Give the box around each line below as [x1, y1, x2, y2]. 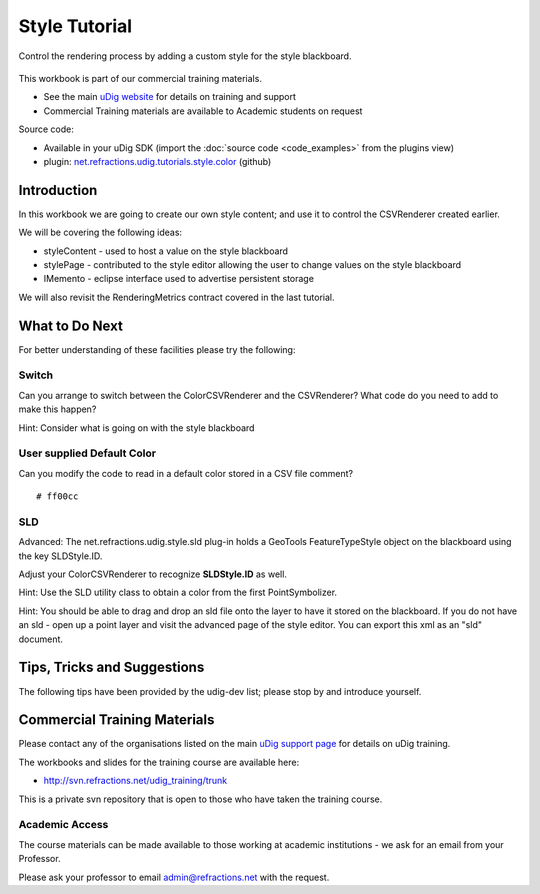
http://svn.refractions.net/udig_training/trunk [43, 775, 228, 787]
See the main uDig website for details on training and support [43, 91, 297, 103]
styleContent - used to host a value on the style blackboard [43, 245, 289, 257]
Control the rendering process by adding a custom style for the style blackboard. [18, 50, 352, 62]
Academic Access [18, 818, 109, 832]
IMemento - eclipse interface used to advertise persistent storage [43, 273, 315, 285]
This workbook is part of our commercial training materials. [18, 72, 262, 84]
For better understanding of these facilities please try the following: [18, 343, 296, 355]
